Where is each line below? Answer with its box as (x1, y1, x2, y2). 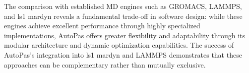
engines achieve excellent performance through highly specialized (4, 20, 200, 31)
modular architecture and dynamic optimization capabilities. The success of (4, 40, 234, 50)
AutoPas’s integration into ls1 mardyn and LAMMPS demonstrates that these (4, 49, 242, 60)
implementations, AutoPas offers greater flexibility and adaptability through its (4, 30, 246, 40)
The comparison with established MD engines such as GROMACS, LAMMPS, (4, 1, 242, 11)
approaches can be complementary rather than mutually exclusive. (4, 59, 206, 70)
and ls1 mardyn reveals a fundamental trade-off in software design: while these (4, 10, 243, 21)
